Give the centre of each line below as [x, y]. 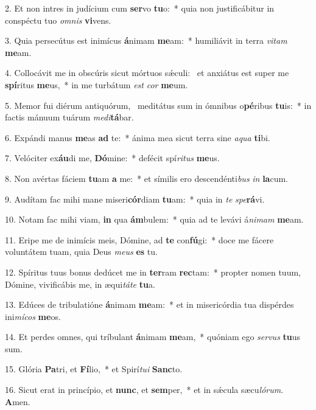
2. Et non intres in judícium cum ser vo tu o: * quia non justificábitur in [140, 8]
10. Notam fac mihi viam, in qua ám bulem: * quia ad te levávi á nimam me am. [154, 219]
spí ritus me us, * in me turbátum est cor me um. [97, 84]
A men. [18, 401]
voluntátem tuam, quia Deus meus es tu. [81, 252]
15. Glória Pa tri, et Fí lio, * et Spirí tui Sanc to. [94, 369]
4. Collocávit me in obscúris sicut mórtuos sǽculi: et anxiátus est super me [147, 73]
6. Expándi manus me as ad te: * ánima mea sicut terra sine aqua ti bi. [138, 137]
